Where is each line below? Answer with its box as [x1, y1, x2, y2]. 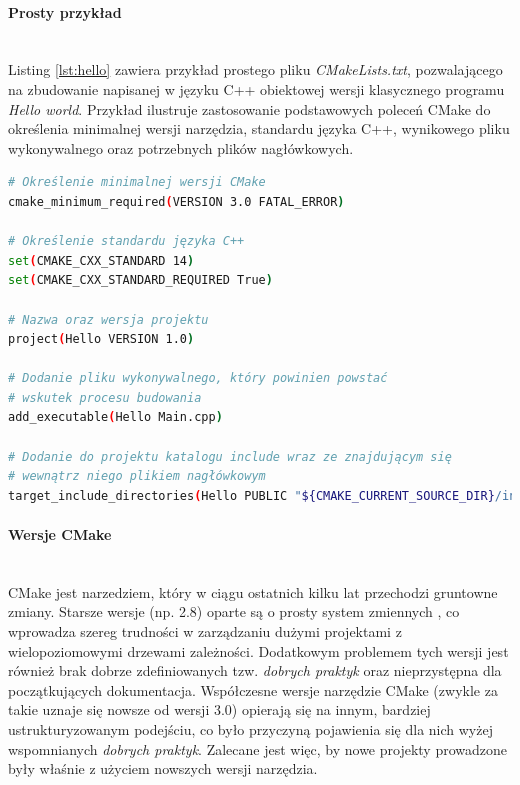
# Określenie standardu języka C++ [8, 234, 245, 249]
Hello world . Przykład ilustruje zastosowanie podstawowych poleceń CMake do [8, 98, 491, 119]
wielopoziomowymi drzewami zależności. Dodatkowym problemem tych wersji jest [8, 640, 509, 661]
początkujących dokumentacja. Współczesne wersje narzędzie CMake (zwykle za [8, 679, 498, 700]
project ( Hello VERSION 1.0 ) [8, 332, 195, 347]
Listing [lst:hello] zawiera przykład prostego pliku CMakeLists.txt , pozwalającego [8, 59, 503, 80]
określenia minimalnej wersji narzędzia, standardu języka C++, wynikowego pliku [8, 118, 510, 139]
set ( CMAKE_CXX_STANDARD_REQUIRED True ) [8, 273, 273, 288]
